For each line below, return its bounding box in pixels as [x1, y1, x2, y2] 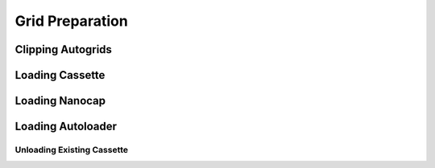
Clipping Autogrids [14, 43, 113, 56]
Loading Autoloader [14, 120, 117, 133]
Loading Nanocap [14, 94, 106, 108]
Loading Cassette [14, 68, 106, 82]
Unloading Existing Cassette [14, 144, 129, 155]
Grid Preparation [14, 12, 128, 30]
